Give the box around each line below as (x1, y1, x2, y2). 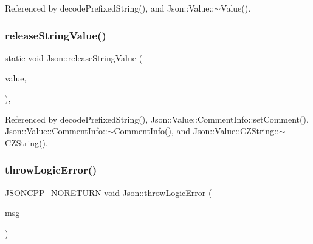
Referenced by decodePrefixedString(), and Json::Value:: (5, 2, 215, 14)
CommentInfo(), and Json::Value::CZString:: (114, 124, 279, 137)
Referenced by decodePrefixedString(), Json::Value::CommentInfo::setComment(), (5, 112, 309, 125)
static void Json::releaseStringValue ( (5, 51, 143, 64)
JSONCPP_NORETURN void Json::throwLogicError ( (5, 186, 212, 198)
